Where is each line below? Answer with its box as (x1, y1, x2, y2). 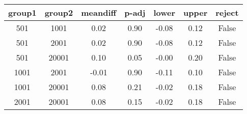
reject (215, 7, 239, 18)
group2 (44, 7, 73, 18)
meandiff (81, 7, 117, 18)
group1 (8, 7, 37, 18)
